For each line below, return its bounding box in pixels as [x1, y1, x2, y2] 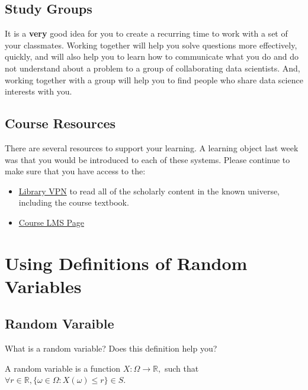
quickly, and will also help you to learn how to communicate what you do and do [5, 50, 299, 63]
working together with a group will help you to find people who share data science [5, 73, 303, 86]
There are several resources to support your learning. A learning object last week [5, 141, 299, 154]
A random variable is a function [5, 362, 121, 374]
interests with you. [5, 85, 72, 97]
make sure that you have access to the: [5, 165, 146, 177]
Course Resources [5, 114, 116, 132]
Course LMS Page [18, 216, 84, 228]
